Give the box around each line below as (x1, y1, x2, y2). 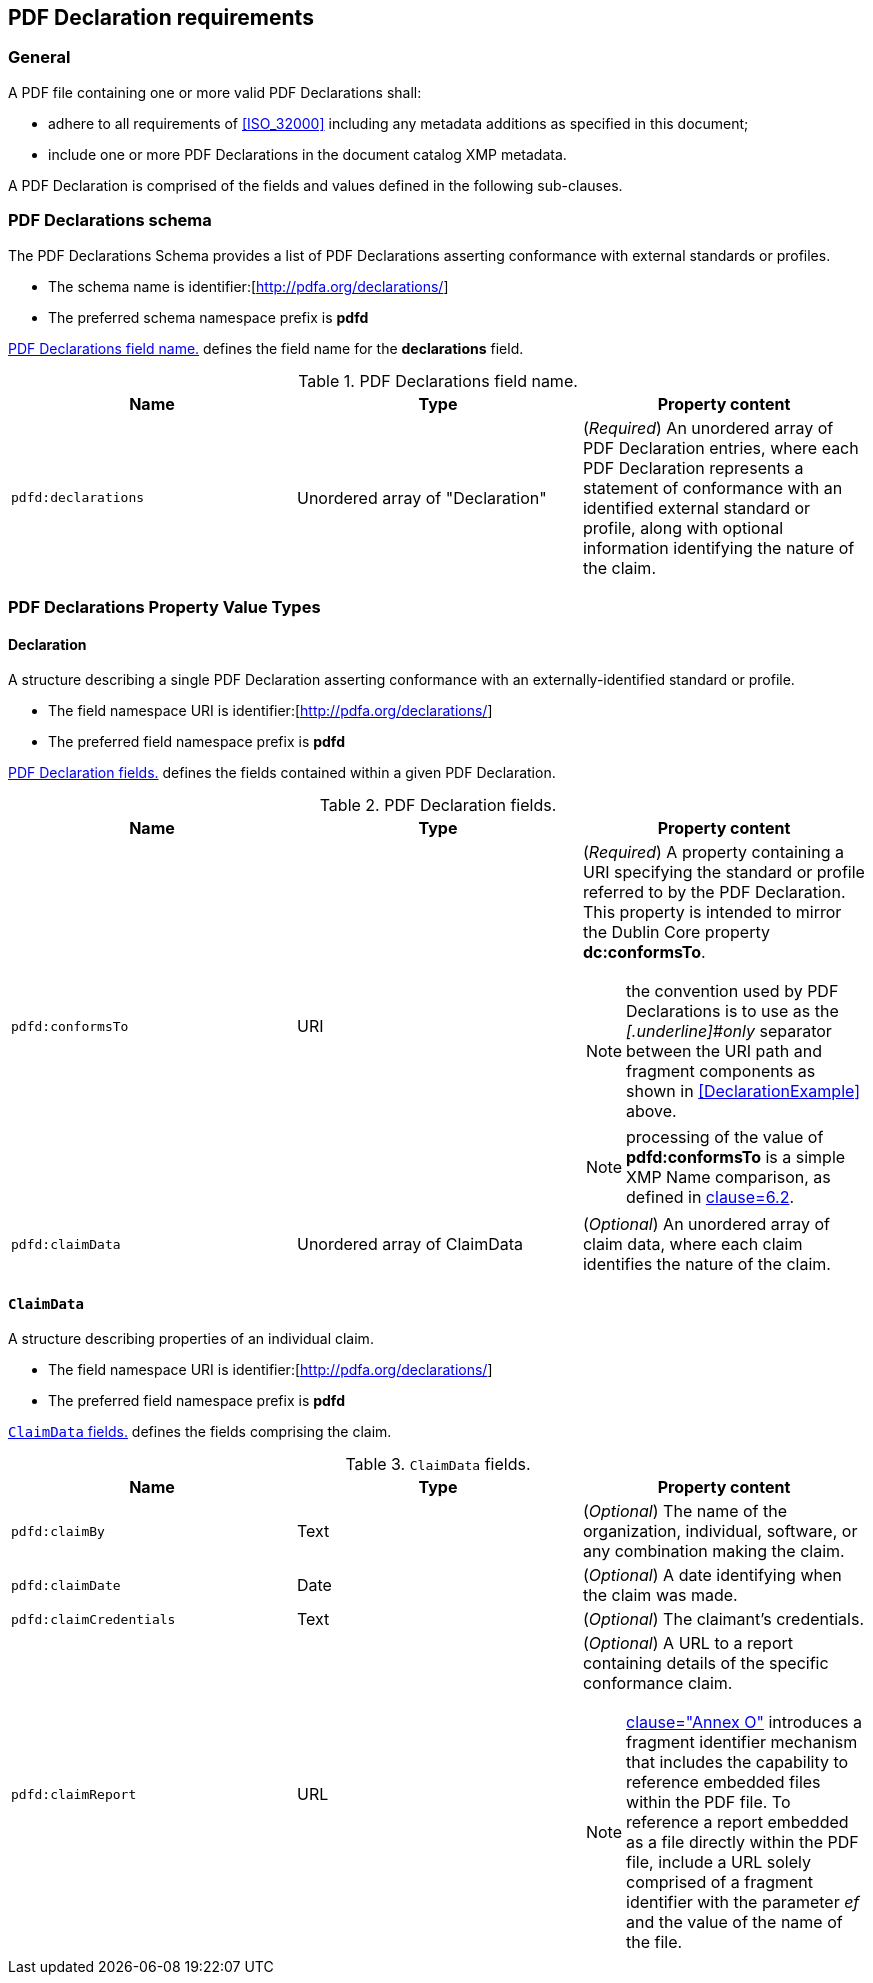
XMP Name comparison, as (626, 1167, 831, 1188)
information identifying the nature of (582, 537, 855, 558)
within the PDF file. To (626, 1792, 791, 1813)
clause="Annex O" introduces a (626, 1712, 862, 1733)
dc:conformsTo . (582, 942, 706, 963)
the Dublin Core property (582, 922, 770, 943)
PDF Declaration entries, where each (582, 437, 859, 458)
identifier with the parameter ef (626, 1892, 860, 1913)
